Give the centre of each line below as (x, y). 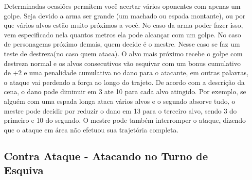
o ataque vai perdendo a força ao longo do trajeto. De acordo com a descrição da (124, 82)
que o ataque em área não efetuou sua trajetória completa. (91, 129)
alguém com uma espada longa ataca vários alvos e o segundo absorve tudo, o (120, 101)
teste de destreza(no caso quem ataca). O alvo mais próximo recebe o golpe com (123, 53)
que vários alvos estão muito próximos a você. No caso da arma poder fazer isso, (124, 25)
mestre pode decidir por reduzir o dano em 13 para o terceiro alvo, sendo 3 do (120, 110)
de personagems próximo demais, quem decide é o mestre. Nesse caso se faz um (122, 44)
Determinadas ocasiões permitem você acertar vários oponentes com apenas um (122, 6)
